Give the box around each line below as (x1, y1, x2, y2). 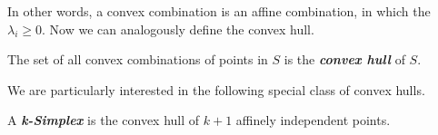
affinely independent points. (235, 111, 391, 130)
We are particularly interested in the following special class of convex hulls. (7, 80, 425, 99)
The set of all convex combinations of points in (7, 50, 268, 69)
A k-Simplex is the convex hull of (7, 111, 200, 130)
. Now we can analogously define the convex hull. (42, 19, 314, 38)
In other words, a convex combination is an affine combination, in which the (7, 2, 431, 20)
